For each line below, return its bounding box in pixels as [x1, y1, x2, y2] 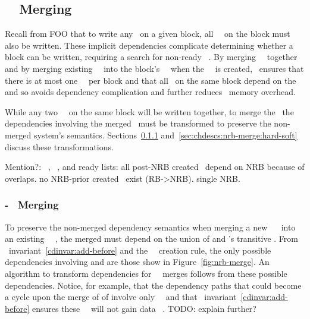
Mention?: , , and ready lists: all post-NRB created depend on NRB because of [5, 160, 305, 173]
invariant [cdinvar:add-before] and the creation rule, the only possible [8, 244, 271, 256]
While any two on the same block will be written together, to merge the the [5, 105, 294, 118]
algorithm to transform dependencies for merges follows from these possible [5, 267, 287, 279]
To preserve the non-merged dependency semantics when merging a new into [5, 220, 296, 233]
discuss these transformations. [5, 140, 114, 153]
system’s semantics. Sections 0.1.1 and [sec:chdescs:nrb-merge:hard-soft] [34, 128, 298, 141]
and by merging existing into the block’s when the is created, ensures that [5, 62, 304, 74]
